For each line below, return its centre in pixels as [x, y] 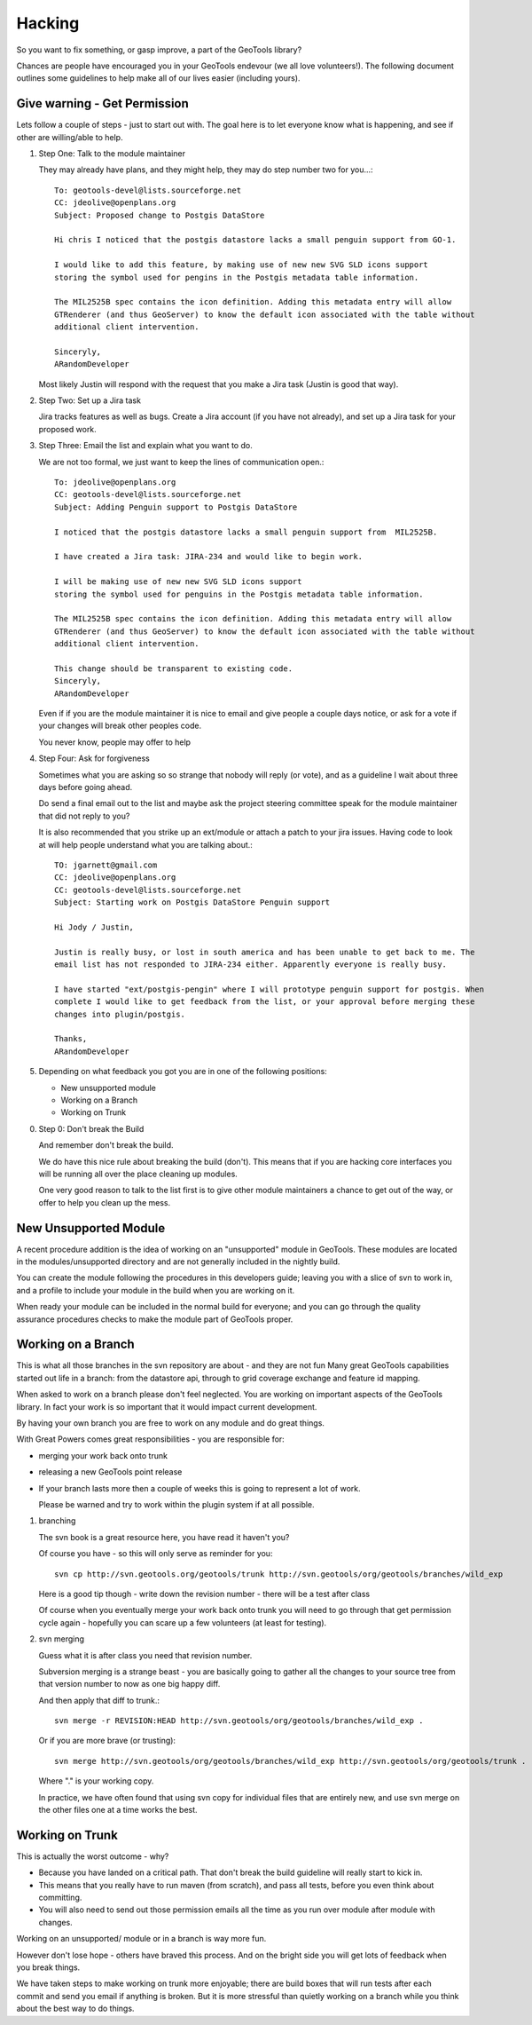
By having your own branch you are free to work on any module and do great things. [171, 1423]
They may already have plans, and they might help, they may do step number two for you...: [206, 170]
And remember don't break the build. [106, 1145]
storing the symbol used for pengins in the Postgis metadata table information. [237, 277]
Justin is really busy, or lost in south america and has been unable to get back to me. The [265, 952]
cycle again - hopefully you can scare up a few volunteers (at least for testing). [183, 1622]
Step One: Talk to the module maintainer [112, 154]
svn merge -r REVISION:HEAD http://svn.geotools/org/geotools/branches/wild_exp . [239, 1721]
